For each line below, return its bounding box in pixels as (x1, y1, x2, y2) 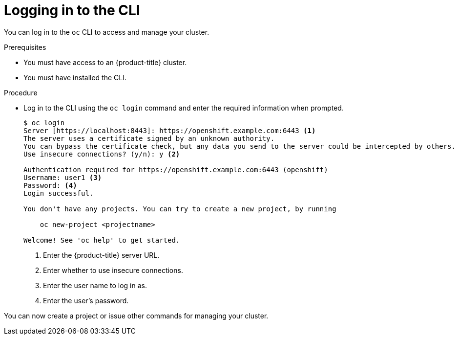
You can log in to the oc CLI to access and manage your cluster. (4, 27, 209, 36)
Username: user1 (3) (23, 173, 102, 181)
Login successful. (23, 189, 94, 197)
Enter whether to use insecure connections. (43, 266, 183, 274)
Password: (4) (23, 181, 77, 189)
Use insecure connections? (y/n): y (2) (23, 150, 180, 158)
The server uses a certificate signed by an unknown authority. (23, 134, 275, 142)
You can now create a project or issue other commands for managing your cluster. (4, 311, 269, 320)
